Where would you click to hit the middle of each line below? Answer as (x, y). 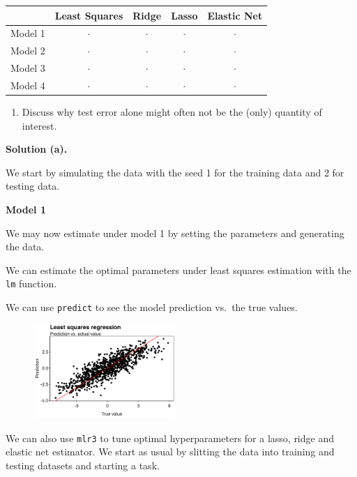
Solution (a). (37, 149)
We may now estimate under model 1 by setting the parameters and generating (175, 233)
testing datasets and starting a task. (83, 465)
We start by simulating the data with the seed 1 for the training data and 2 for (175, 172)
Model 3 (28, 68)
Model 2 (28, 51)
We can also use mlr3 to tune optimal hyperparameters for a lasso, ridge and (170, 438)
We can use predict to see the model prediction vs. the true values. (152, 306)
